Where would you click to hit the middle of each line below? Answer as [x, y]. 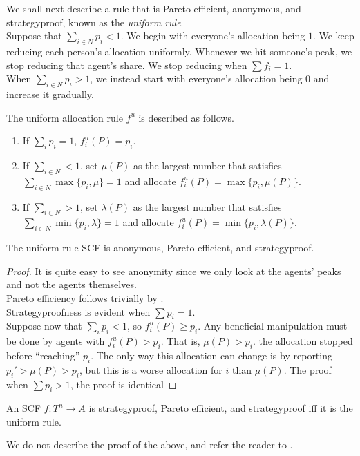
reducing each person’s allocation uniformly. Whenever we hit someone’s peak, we [179, 51]
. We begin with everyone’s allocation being [213, 36]
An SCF [23, 408]
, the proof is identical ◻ [123, 384]
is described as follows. [186, 117]
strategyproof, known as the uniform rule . [95, 22]
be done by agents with [56, 341]
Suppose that [34, 36]
